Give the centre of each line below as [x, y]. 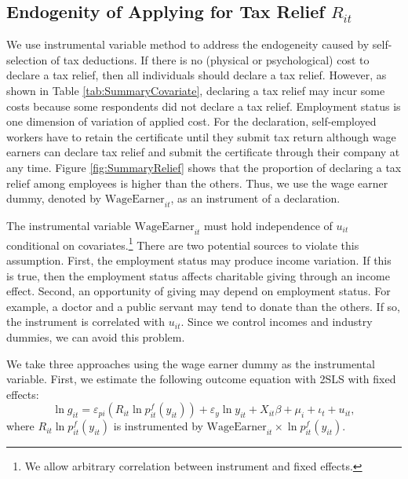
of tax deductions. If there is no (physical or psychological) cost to [210, 59]
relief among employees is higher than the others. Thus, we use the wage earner [197, 183]
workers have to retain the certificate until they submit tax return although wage [201, 136]
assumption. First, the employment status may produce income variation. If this [199, 260]
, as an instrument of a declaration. [255, 198]
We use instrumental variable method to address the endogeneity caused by [188, 44]
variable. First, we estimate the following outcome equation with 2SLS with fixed [201, 379]
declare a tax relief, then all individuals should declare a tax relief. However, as [197, 75]
